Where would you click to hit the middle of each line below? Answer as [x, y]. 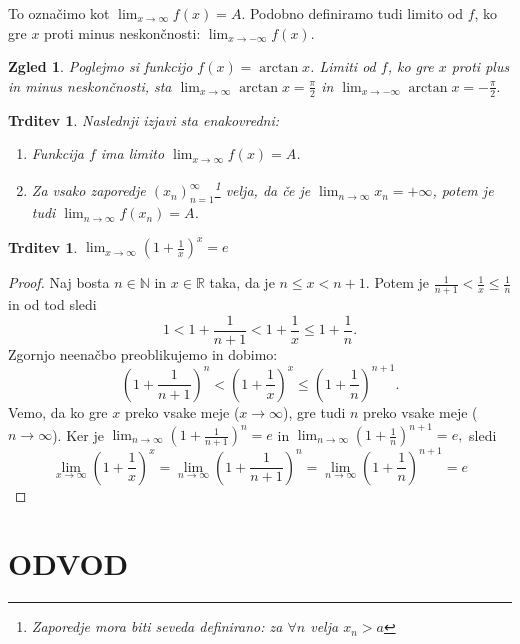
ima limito [132, 153]
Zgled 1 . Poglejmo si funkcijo [100, 66]
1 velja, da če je [262, 189]
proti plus [480, 66]
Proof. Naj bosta [59, 282]
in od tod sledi [52, 304]
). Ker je [78, 434]
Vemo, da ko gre [58, 411]
